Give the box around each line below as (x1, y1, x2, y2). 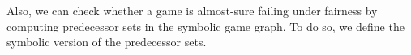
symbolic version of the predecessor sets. (6, 33, 207, 50)
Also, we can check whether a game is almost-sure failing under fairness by (6, 2, 378, 18)
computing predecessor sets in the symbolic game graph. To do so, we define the (6, 18, 405, 34)
